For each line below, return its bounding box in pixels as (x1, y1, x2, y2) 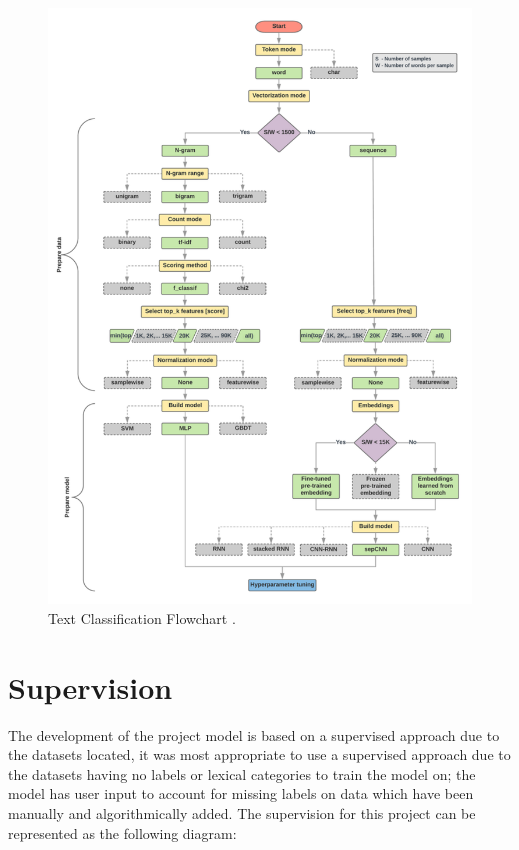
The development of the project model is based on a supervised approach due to (8, 724, 500, 745)
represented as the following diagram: (8, 822, 237, 843)
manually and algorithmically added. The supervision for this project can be (8, 803, 476, 824)
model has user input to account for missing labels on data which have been (8, 783, 474, 804)
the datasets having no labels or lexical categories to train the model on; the (8, 763, 476, 784)
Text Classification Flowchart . (48, 607, 236, 628)
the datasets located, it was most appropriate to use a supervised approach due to (8, 744, 511, 765)
